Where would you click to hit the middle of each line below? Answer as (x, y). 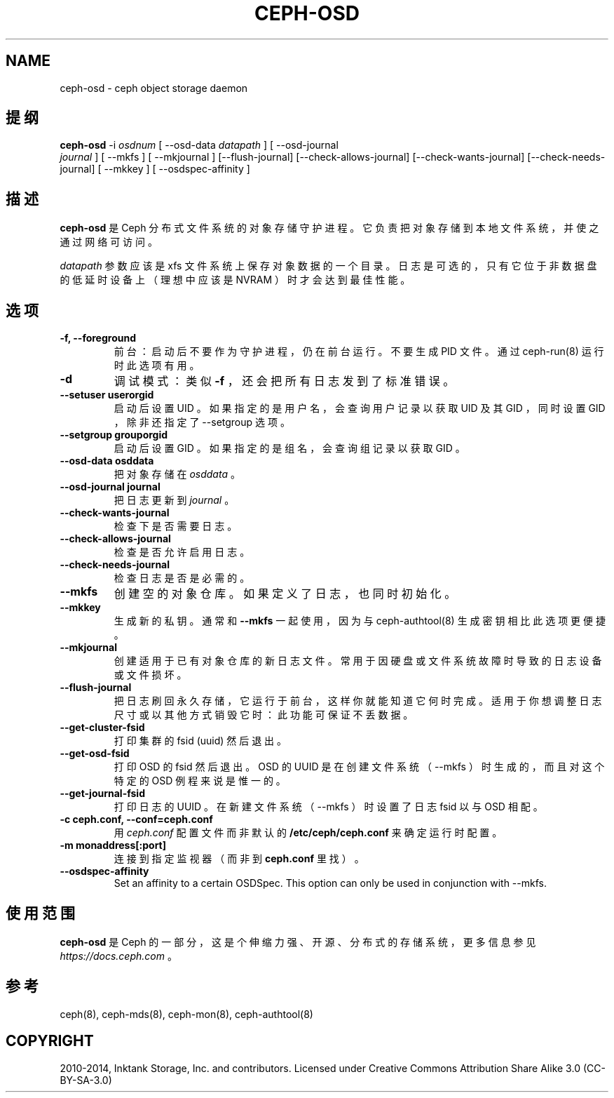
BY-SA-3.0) (86, 1080)
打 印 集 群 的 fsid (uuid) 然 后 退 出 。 (200, 741)
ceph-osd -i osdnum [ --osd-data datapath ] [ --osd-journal (199, 145)
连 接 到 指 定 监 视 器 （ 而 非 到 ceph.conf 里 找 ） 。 (239, 859)
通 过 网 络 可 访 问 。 (109, 242)
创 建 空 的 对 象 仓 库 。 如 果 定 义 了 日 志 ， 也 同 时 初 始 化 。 (285, 594)
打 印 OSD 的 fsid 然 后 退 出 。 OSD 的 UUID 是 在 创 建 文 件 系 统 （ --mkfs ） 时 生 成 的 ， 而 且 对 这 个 (359, 767)
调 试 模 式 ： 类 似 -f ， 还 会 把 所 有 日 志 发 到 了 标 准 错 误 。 (284, 381)
